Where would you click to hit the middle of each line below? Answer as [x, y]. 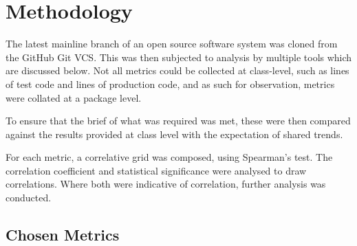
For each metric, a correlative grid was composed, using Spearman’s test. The [169, 157]
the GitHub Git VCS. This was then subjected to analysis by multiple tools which [179, 57]
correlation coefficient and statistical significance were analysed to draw [156, 170]
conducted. [29, 198]
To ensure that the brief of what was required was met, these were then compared [178, 121]
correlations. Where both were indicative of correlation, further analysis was [166, 184]
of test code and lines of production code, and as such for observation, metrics [170, 83]
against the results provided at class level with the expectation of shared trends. [174, 134]
